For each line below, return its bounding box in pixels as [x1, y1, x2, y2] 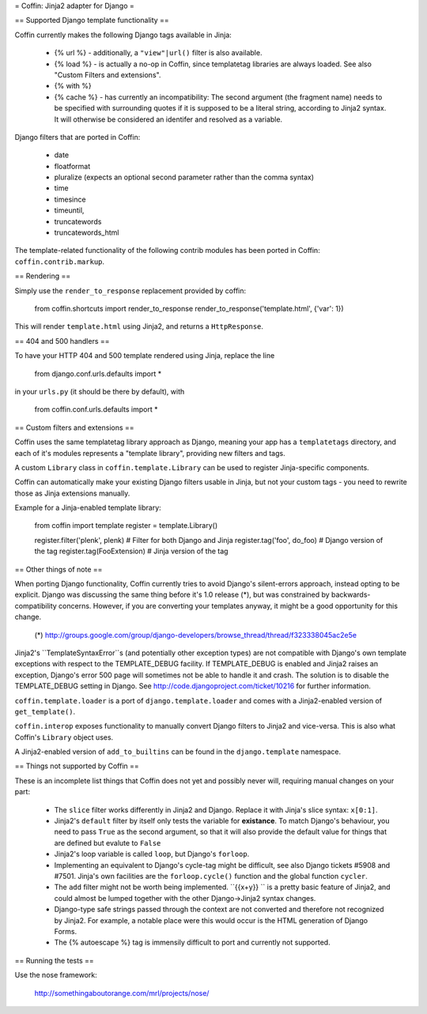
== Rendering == [14, 271, 71, 281]
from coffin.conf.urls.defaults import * [34, 405, 158, 414]
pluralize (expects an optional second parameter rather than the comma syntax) [54, 172, 315, 182]
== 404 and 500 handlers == [14, 336, 110, 345]
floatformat [54, 161, 91, 171]
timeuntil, [54, 205, 85, 215]
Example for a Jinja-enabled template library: [14, 503, 161, 513]
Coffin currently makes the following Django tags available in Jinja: [14, 30, 232, 40]
